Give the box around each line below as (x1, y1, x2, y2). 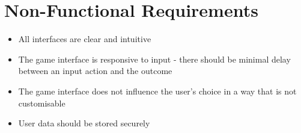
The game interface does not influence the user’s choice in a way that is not (18, 84, 297, 97)
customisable (18, 96, 65, 109)
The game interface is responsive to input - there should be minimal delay (18, 52, 291, 65)
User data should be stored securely (18, 117, 150, 129)
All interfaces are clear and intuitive (18, 32, 151, 45)
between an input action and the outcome (18, 64, 172, 77)
